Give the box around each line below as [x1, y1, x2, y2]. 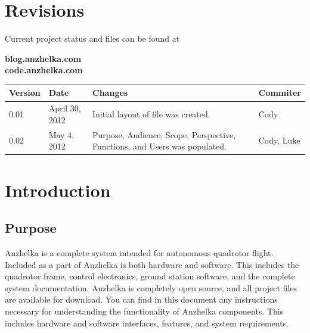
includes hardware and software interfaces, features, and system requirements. [5, 316, 289, 329]
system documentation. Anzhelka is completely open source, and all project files [5, 281, 297, 294]
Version [9, 86, 41, 99]
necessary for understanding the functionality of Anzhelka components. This [5, 304, 284, 317]
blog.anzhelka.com [5, 52, 82, 64]
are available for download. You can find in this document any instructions [5, 293, 278, 306]
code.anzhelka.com [5, 64, 83, 76]
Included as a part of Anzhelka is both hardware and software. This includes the [5, 258, 299, 270]
